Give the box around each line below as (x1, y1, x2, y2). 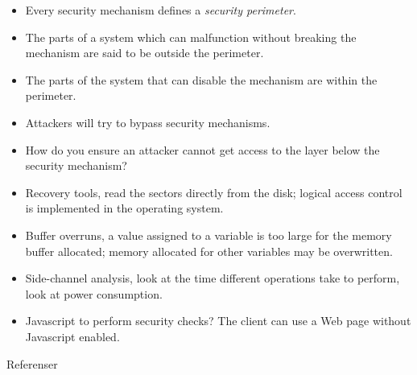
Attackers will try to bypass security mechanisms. (25, 113, 270, 130)
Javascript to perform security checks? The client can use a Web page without (25, 312, 411, 329)
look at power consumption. (25, 285, 163, 302)
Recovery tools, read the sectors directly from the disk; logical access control (25, 183, 403, 200)
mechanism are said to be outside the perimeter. (25, 44, 264, 61)
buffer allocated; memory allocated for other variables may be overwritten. (25, 242, 393, 259)
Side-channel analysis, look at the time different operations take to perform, (25, 270, 400, 286)
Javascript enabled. (25, 328, 120, 344)
